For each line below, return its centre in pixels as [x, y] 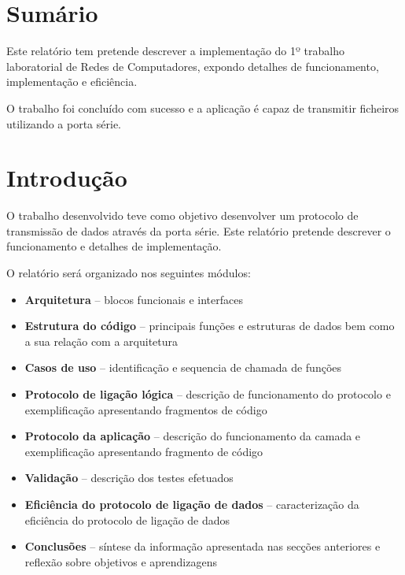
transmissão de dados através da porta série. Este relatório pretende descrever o [199, 230]
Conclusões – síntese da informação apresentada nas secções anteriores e [202, 546]
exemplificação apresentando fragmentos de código [146, 409]
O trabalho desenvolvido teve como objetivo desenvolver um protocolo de [182, 215]
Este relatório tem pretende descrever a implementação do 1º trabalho [175, 51]
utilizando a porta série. [64, 123]
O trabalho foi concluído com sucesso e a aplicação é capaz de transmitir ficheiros [203, 108]
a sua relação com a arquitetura [101, 341]
